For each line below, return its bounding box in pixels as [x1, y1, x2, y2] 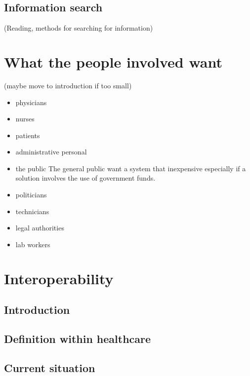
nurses [15, 113, 35, 124]
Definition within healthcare [4, 331, 151, 346]
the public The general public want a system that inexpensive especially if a [15, 163, 246, 173]
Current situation [4, 360, 95, 375]
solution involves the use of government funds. [15, 173, 156, 183]
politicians [15, 189, 47, 200]
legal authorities [15, 223, 64, 233]
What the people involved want [4, 51, 222, 72]
